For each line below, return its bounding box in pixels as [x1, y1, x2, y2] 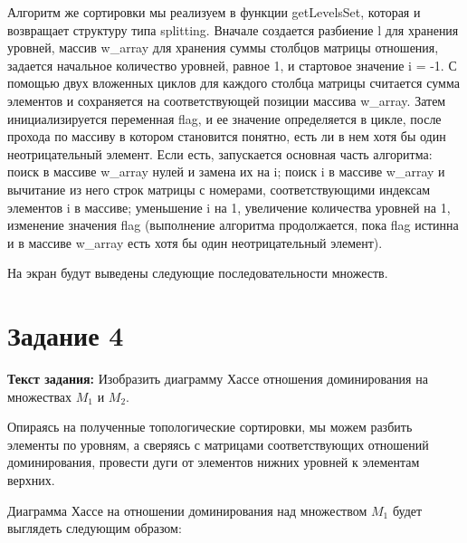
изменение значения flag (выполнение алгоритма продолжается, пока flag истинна [7, 215, 459, 234]
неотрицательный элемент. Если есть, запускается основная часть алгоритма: [7, 144, 433, 163]
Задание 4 [7, 317, 124, 354]
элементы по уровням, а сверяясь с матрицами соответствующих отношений [7, 434, 429, 453]
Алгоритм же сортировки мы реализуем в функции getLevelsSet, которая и [7, 3, 421, 21]
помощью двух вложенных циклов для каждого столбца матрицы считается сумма [7, 73, 460, 92]
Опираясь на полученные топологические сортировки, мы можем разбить [7, 417, 413, 436]
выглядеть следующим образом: [7, 519, 182, 538]
